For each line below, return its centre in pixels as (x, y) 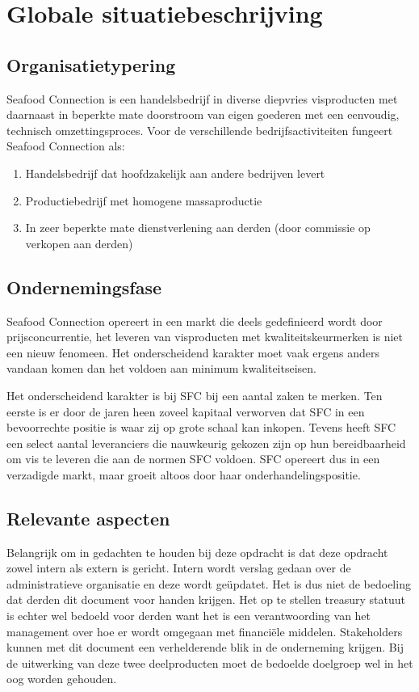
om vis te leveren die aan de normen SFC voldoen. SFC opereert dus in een (193, 459)
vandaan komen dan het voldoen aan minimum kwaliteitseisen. (161, 368)
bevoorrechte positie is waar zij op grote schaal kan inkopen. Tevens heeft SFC (201, 427)
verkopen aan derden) (79, 243)
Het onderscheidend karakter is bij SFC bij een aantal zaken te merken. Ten (195, 395)
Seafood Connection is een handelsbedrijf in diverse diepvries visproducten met (202, 98)
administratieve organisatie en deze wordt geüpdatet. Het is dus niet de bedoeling (209, 583)
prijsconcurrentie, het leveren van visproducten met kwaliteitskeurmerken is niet (205, 337)
